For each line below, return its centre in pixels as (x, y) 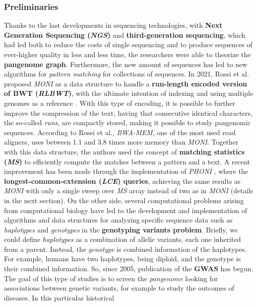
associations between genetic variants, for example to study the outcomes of (119, 288)
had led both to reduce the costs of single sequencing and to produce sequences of (128, 44)
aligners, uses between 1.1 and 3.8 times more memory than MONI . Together (121, 142)
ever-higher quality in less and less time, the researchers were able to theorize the (128, 54)
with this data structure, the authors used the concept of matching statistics (124, 151)
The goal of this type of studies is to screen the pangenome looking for (111, 278)
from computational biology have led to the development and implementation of (126, 210)
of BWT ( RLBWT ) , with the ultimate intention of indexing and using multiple (129, 93)
